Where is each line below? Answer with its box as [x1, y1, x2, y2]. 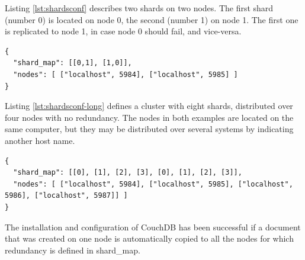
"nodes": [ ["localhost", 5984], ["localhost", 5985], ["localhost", [13, 179, 293, 188]
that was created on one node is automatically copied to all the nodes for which [5, 232, 294, 245]
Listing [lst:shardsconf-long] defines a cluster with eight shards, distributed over [5, 99, 293, 112]
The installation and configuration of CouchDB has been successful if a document [5, 220, 301, 233]
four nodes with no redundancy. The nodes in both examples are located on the [5, 111, 294, 123]
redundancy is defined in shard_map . [5, 243, 140, 256]
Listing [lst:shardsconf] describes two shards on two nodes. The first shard [5, 2, 274, 14]
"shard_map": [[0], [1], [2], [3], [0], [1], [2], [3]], [13, 168, 242, 177]
